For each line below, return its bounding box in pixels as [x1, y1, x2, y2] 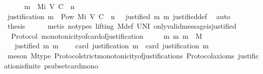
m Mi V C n [24, 1, 75, 11]
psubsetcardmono [44, 60, 98, 70]
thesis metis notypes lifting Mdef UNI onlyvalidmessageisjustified [7, 21, 237, 31]
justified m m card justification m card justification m [14, 40, 209, 51]
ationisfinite [4, 60, 41, 70]
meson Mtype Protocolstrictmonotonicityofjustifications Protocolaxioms [7, 50, 235, 60]
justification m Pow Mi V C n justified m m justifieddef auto [7, 11, 230, 21]
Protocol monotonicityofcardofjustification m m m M [11, 30, 202, 41]
